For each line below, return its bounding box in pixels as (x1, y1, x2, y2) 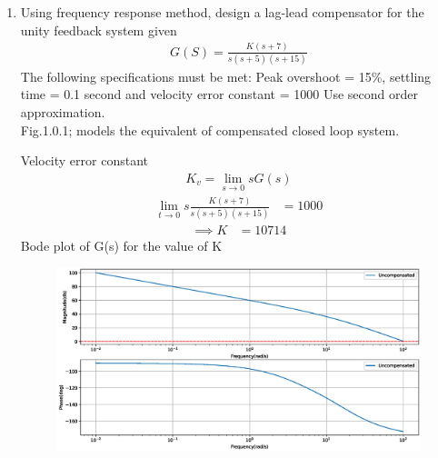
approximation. (20, 103, 105, 122)
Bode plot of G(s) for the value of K (20, 235, 223, 254)
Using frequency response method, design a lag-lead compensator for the (20, 3, 424, 21)
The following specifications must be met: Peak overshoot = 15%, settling (20, 66, 432, 85)
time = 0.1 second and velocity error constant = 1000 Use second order (20, 85, 418, 104)
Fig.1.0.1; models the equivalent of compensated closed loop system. (20, 120, 400, 139)
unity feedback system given (20, 20, 177, 39)
